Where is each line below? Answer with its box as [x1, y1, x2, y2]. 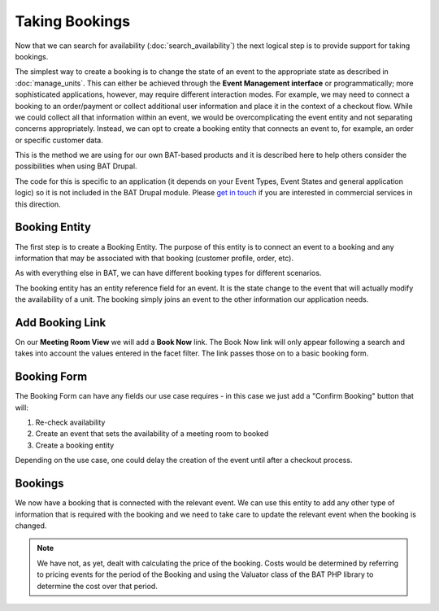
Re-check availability [35, 417, 106, 427]
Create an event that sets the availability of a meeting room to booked [35, 429, 269, 439]
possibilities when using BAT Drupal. [15, 161, 137, 171]
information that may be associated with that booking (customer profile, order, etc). [15, 253, 294, 263]
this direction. [15, 199, 61, 209]
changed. [15, 521, 47, 530]
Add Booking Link [15, 316, 106, 330]
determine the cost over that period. [37, 581, 158, 591]
